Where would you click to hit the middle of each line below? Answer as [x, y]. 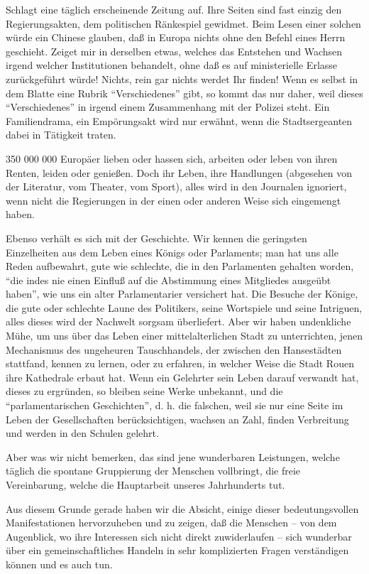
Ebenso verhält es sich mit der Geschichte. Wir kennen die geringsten [156, 238]
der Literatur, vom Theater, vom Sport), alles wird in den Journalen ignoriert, [176, 186]
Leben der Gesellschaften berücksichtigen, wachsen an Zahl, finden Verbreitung [177, 419]
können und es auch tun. [59, 564]
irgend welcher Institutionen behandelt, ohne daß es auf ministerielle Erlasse [172, 65]
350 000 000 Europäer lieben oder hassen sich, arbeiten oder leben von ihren [172, 158]
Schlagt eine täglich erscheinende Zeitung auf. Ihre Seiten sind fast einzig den [174, 9]
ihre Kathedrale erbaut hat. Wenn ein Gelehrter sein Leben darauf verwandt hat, [182, 377]
